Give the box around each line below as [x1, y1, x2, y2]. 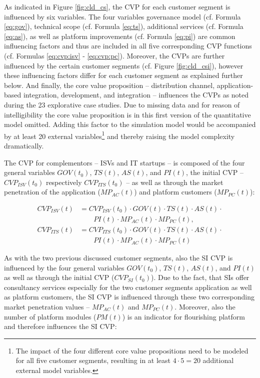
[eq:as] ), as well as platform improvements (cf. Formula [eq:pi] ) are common [4, 30, 235, 41]
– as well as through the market [126, 176, 223, 187]
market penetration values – [4, 301, 90, 312]
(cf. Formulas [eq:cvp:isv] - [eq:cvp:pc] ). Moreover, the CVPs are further [4, 50, 225, 60]
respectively [45, 176, 82, 187]
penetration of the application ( [4, 186, 100, 197]
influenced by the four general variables [4, 262, 124, 272]
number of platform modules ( [4, 311, 96, 321]
